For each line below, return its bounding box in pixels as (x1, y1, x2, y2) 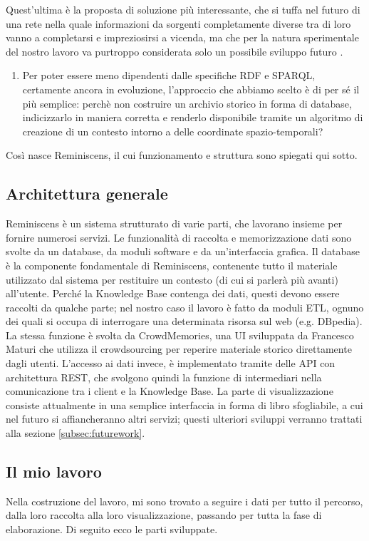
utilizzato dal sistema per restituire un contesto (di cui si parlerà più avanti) (6, 272, 338, 287)
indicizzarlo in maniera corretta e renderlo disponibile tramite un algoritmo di (22, 110, 363, 125)
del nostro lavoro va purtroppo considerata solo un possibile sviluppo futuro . (6, 43, 343, 58)
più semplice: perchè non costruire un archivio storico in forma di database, (22, 96, 352, 110)
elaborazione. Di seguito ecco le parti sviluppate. (6, 522, 218, 537)
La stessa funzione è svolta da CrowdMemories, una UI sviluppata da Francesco (6, 327, 354, 342)
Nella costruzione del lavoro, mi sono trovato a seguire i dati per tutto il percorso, (6, 493, 363, 508)
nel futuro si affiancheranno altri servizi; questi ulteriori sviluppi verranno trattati (6, 411, 363, 426)
